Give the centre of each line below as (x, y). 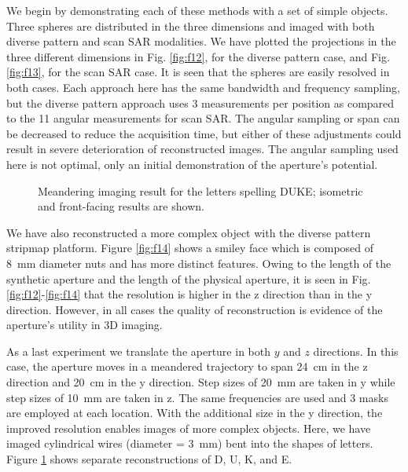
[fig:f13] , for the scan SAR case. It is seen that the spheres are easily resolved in (198, 72)
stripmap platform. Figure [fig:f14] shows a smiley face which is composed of (190, 248)
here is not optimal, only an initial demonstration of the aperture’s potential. (192, 164)
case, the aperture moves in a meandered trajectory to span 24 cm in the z (187, 366)
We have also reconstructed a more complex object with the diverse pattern (189, 232)
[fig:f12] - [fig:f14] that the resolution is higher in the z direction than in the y (189, 294)
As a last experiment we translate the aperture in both (138, 351)
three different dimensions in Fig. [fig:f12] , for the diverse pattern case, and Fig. (198, 56)
